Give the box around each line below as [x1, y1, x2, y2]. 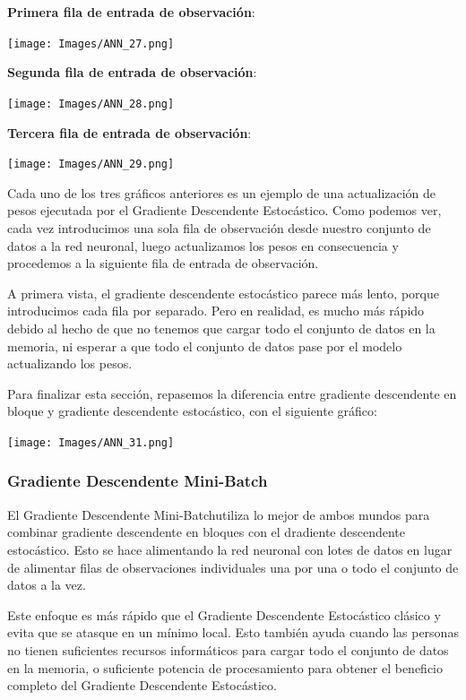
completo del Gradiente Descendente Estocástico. [7, 676, 277, 695]
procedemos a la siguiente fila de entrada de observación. [7, 254, 319, 272]
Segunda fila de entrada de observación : [7, 63, 257, 82]
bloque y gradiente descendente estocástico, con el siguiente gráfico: [7, 402, 377, 420]
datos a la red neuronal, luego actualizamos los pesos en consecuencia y [7, 236, 399, 255]
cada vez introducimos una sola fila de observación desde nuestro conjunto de [7, 218, 431, 237]
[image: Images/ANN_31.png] [7, 436, 175, 449]
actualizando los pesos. [7, 354, 133, 373]
